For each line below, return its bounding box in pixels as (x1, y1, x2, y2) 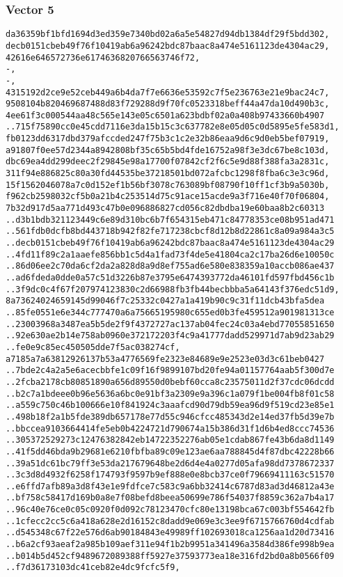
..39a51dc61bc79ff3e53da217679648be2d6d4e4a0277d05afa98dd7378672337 (6, 458, 335, 468)
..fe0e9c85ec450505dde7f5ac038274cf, (6, 342, 180, 352)
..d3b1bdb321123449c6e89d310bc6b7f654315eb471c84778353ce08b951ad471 (6, 214, 335, 225)
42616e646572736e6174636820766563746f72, (6, 52, 200, 63)
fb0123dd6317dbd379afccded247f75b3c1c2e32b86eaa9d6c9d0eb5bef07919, (6, 134, 330, 144)
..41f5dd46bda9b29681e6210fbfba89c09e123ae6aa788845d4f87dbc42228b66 (6, 446, 335, 457)
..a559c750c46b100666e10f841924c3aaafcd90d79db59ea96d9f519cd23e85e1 (6, 400, 335, 411)
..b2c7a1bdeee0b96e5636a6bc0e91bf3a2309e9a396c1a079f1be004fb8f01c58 (6, 388, 335, 399)
